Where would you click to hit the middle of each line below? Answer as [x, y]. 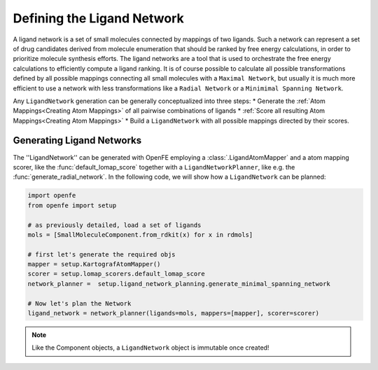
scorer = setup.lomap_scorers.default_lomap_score [117, 274]
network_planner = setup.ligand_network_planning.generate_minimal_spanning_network [179, 283]
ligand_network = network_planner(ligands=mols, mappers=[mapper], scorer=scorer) [174, 313]
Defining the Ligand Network [99, 18]
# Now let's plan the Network [79, 303]
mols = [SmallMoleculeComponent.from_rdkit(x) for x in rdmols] [140, 234]
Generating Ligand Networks [77, 141]
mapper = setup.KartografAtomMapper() [94, 264]
